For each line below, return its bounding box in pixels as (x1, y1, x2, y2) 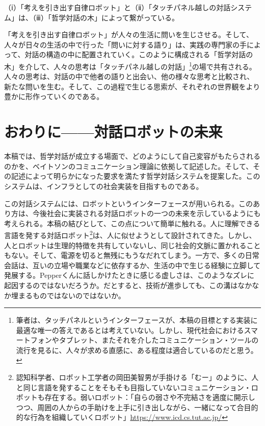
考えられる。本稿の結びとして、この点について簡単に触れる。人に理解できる (4, 218, 260, 228)
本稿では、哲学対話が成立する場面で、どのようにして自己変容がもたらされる (4, 151, 261, 161)
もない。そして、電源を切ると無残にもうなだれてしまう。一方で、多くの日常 (4, 250, 259, 261)
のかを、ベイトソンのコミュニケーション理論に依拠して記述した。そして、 (4, 160, 253, 171)
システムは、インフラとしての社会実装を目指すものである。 (4, 180, 203, 191)
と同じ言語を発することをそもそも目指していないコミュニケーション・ (16, 382, 251, 392)
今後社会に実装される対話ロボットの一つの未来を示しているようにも (32, 208, 261, 219)
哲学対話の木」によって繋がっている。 (51, 12, 179, 22)
